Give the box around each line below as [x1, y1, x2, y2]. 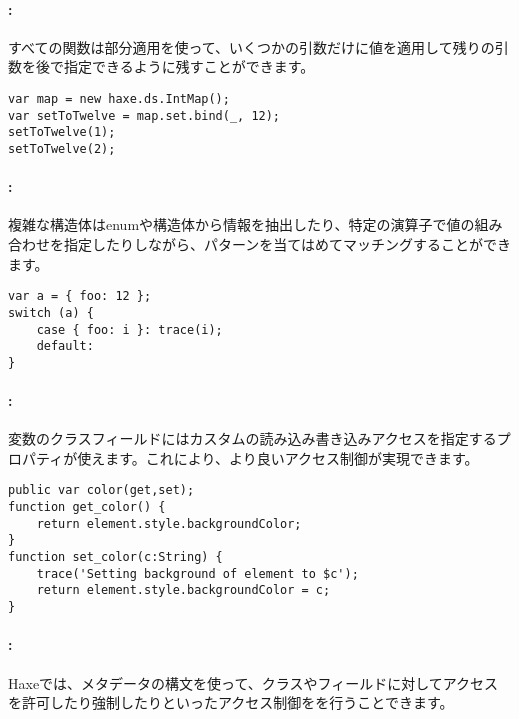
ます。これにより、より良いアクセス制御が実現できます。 [105, 447, 479, 468]
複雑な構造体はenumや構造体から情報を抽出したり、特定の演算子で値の [8, 214, 475, 235]
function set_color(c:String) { [8, 550, 223, 565]
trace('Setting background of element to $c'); [36, 566, 359, 581]
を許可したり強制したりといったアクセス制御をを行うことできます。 [8, 692, 454, 713]
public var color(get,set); [8, 483, 195, 498]
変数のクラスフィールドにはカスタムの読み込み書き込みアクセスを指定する [8, 428, 497, 449]
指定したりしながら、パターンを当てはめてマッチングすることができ [63, 234, 512, 254]
